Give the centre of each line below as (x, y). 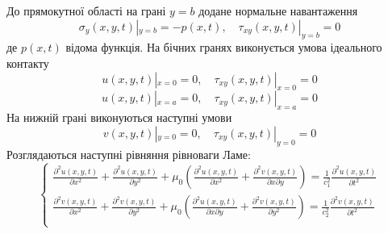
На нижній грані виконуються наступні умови (119, 117)
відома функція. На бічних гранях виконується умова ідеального (224, 47)
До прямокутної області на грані (86, 10)
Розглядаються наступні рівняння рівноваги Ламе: (129, 154)
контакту (28, 63)
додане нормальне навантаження (278, 10)
